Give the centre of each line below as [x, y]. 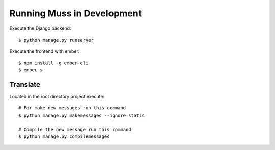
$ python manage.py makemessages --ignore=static [82, 115]
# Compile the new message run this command [75, 129]
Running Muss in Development [76, 13]
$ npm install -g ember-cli [53, 63]
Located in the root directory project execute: [57, 97]
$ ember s [31, 70]
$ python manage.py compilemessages [64, 136]
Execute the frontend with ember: [45, 51]
